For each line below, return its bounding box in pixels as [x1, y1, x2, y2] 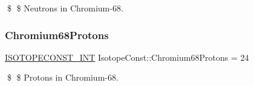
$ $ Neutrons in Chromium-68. [7, 2, 123, 14]
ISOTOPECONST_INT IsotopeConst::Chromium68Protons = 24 [5, 51, 249, 63]
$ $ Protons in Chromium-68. [7, 71, 119, 84]
